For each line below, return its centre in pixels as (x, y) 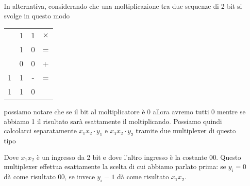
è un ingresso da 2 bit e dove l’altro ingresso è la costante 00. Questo (139, 157)
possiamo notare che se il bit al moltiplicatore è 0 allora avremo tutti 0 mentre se (125, 112)
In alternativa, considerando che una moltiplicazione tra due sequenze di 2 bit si (123, 6)
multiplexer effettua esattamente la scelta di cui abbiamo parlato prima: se (115, 166)
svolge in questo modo (37, 15)
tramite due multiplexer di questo (186, 131)
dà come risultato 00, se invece (50, 177)
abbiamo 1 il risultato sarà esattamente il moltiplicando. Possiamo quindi (113, 121)
